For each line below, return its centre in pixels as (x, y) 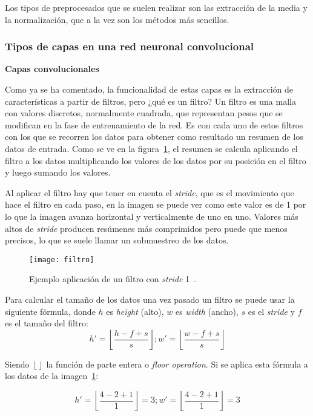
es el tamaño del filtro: (47, 323)
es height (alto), (135, 311)
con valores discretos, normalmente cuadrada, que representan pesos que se (144, 113)
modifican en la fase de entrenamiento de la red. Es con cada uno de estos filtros (154, 124)
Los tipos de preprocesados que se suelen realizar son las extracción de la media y (156, 7)
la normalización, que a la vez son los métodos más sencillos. (117, 19)
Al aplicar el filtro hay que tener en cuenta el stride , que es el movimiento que (150, 192)
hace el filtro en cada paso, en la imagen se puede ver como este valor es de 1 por (156, 204)
